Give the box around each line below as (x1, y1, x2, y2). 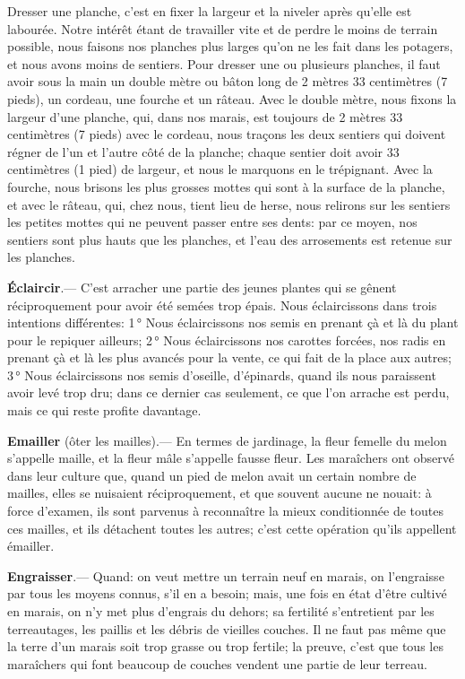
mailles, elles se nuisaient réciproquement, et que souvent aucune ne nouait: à (7, 483, 432, 502)
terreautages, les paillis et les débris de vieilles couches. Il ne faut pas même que (7, 619, 446, 638)
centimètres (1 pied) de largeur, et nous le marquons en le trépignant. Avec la (7, 160, 433, 178)
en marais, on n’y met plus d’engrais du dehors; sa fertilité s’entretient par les (7, 602, 435, 620)
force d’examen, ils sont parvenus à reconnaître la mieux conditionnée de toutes (7, 501, 443, 520)
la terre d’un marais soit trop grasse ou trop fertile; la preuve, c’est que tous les (7, 637, 443, 656)
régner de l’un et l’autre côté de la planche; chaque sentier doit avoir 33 (7, 142, 400, 161)
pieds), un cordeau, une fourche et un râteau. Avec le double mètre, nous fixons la (7, 89, 457, 108)
